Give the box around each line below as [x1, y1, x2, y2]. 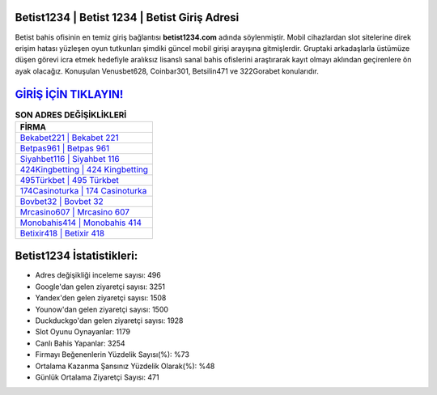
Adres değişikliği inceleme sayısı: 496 [35, 270, 161, 280]
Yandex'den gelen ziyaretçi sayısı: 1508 [35, 293, 167, 303]
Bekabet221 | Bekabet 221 [19, 132, 119, 143]
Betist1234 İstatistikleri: [15, 249, 138, 263]
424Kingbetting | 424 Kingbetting [19, 164, 149, 175]
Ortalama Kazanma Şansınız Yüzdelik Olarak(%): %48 [35, 361, 215, 371]
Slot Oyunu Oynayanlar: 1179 [35, 327, 131, 337]
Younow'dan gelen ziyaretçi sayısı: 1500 [35, 304, 169, 314]
